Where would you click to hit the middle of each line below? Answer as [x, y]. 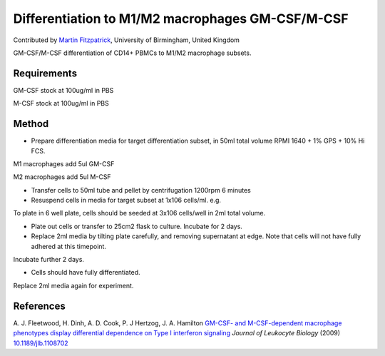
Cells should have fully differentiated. [86, 273]
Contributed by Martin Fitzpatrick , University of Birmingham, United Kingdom [127, 40]
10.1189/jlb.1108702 [41, 343]
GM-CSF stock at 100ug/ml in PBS [63, 90]
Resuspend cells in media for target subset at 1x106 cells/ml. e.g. [126, 200]
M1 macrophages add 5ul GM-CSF [64, 163]
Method [31, 124]
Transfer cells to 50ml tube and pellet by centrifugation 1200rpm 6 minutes [141, 190]
